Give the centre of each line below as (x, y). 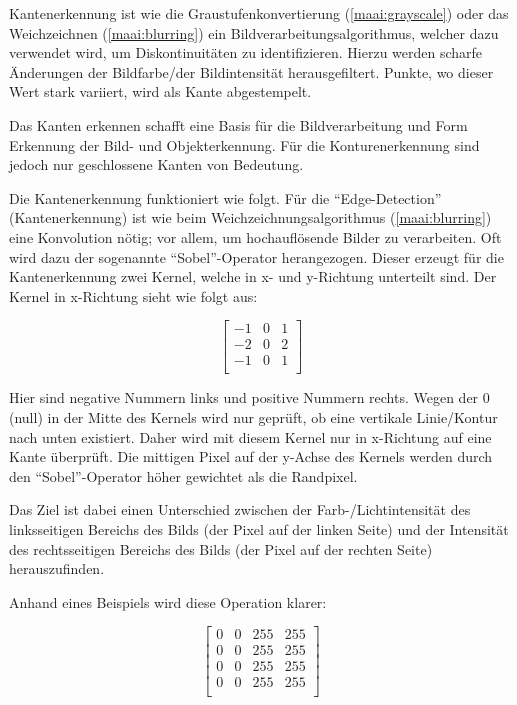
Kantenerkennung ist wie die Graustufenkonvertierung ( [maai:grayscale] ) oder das (259, 13)
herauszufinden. (57, 568)
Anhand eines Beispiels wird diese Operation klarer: (168, 601)
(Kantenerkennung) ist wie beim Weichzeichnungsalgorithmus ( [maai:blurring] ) (250, 217)
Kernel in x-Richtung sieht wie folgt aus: (133, 295)
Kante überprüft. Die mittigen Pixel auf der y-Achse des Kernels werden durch (251, 456)
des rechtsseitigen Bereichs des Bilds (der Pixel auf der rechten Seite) (221, 548)
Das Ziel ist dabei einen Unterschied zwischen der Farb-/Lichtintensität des (240, 509)
